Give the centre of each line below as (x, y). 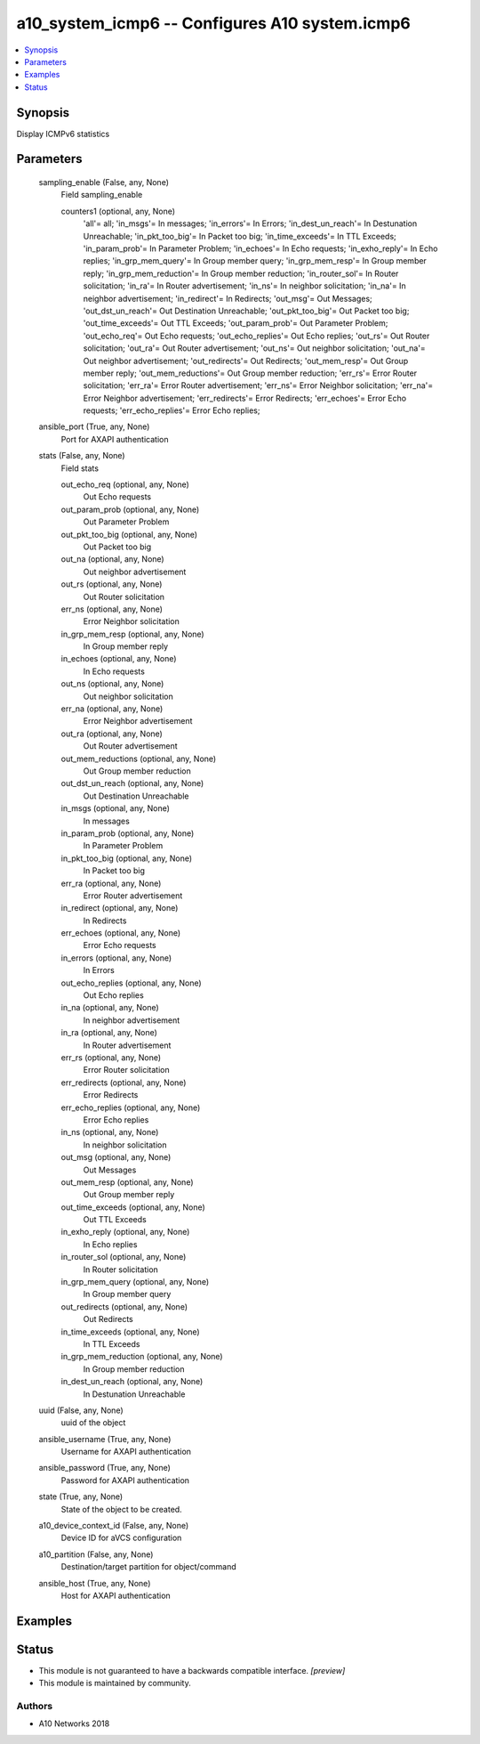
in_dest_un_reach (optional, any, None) (132, 1382)
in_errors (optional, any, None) (116, 958)
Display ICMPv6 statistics (63, 134)
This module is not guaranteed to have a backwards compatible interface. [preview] (192, 1670)
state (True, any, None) (81, 1497)
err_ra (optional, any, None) (111, 883)
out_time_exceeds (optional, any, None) (133, 1207)
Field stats (80, 468)
